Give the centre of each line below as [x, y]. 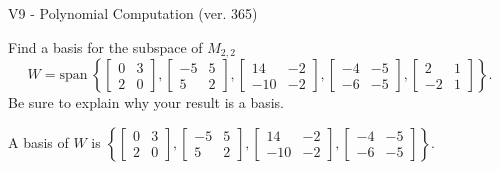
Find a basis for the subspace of [105, 46]
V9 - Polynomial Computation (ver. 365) [133, 13]
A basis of [38, 141]
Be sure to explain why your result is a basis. [146, 102]
